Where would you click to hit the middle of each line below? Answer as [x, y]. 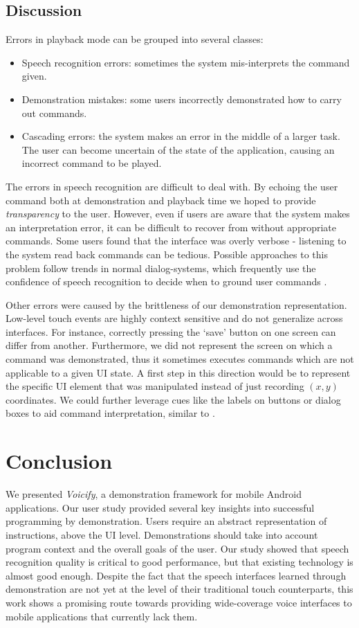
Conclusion [59, 461]
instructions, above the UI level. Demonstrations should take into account [162, 534]
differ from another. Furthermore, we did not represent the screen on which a [169, 345]
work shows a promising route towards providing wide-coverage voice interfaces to [179, 602]
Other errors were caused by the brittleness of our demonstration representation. [176, 304]
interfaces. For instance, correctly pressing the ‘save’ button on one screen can [171, 331]
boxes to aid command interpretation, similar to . [110, 413]
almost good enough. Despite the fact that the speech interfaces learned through [176, 575]
